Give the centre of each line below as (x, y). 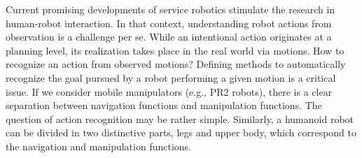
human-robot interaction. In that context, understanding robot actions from (169, 23)
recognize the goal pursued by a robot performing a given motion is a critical (171, 77)
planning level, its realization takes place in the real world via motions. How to (175, 50)
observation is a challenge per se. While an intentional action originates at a (169, 37)
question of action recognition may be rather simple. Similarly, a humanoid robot (180, 118)
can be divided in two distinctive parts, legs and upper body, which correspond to (181, 132)
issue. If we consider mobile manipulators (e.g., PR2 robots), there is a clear (169, 91)
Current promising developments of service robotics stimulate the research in (170, 9)
